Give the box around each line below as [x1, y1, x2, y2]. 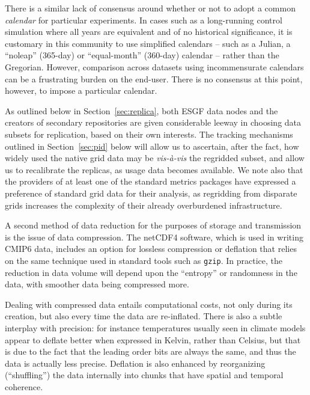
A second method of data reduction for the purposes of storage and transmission [5, 219, 302, 231]
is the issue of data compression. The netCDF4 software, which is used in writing [5, 230, 303, 243]
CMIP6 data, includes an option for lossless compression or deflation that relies [5, 242, 297, 255]
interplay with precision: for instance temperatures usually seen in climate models [5, 321, 306, 334]
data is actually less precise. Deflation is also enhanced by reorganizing [5, 357, 266, 369]
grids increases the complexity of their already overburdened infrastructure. [5, 198, 282, 211]
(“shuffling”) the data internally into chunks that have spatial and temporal [5, 369, 284, 381]
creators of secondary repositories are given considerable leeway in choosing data [5, 116, 302, 129]
